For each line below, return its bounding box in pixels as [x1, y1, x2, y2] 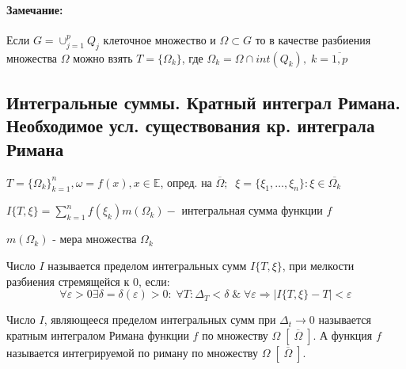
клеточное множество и [103, 31, 216, 48]
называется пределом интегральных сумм [47, 257, 247, 273]
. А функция [313, 326, 373, 343]
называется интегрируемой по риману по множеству [6, 344, 258, 360]
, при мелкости [282, 257, 355, 273]
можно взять [73, 49, 133, 66]
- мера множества [52, 230, 137, 247]
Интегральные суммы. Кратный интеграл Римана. [6, 89, 400, 114]
